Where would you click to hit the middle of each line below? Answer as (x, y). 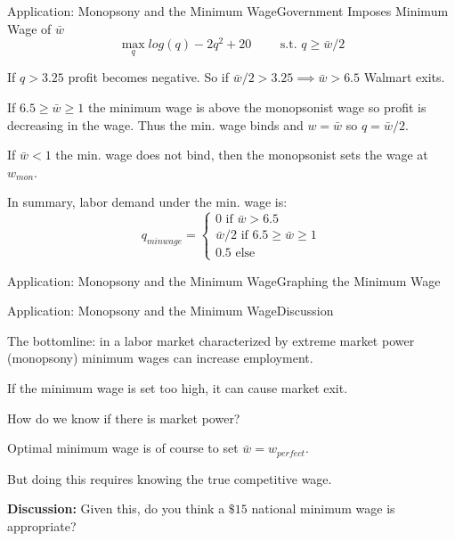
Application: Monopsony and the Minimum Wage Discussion (171, 311)
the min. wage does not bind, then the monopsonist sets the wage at (242, 155)
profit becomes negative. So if (149, 77)
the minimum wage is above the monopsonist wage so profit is (257, 107)
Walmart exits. (404, 77)
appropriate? (42, 525)
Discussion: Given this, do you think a (116, 508)
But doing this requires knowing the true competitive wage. (170, 478)
